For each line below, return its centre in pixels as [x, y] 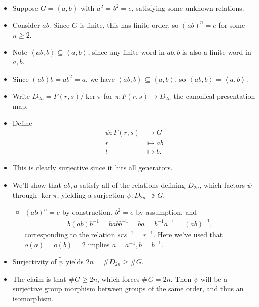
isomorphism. [33, 298]
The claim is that [39, 278]
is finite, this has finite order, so [129, 25]
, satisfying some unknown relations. [188, 8]
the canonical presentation [214, 96]
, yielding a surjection [90, 195]
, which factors [222, 185]
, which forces [119, 278]
